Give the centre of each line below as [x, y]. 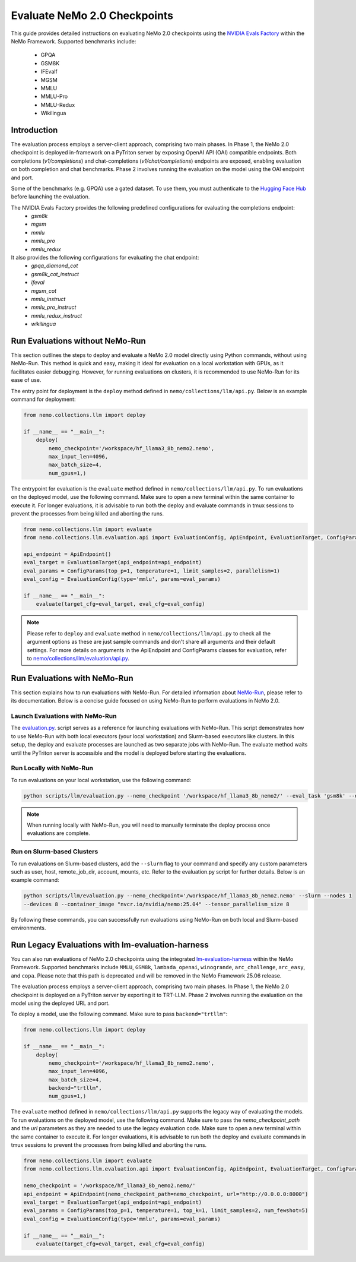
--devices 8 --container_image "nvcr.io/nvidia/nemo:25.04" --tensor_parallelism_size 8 [157, 904]
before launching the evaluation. [50, 197]
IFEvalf [49, 72]
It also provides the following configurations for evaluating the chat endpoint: [105, 258]
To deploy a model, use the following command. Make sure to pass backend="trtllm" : [119, 1014]
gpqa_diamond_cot [55, 266]
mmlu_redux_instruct [57, 315]
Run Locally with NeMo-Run [52, 768]
